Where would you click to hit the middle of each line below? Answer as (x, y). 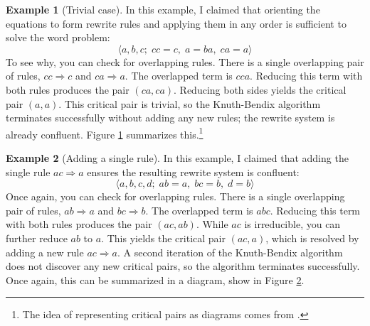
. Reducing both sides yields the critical (260, 89)
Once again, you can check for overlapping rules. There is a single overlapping (175, 196)
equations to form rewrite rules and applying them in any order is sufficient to (176, 23)
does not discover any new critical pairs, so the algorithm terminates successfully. (183, 266)
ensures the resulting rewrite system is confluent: (193, 172)
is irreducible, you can (292, 224)
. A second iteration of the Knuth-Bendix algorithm (230, 252)
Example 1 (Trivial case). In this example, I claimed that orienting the (163, 9)
